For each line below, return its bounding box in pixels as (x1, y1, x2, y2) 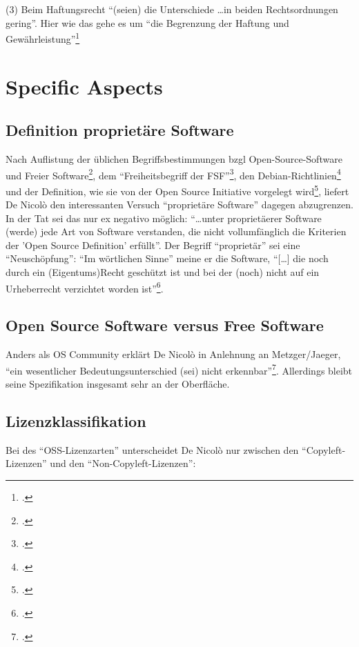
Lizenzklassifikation (6, 410, 146, 431)
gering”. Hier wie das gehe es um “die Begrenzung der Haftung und (6, 15, 289, 30)
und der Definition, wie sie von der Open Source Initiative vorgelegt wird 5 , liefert (6, 181, 349, 198)
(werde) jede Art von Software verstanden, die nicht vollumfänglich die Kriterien (6, 224, 347, 239)
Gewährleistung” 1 (6, 30, 80, 46)
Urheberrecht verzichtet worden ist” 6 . (6, 279, 164, 295)
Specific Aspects (6, 72, 163, 100)
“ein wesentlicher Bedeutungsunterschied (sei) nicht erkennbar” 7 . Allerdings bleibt (6, 361, 353, 377)
